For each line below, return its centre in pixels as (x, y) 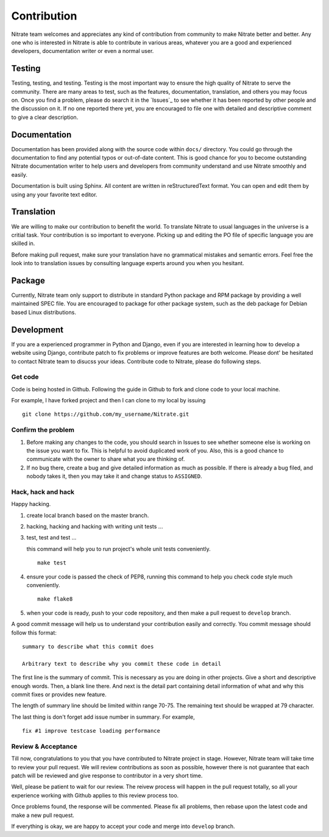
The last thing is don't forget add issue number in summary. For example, (103, 717)
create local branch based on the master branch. (88, 515)
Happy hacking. (31, 504)
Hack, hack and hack (43, 492)
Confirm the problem (43, 430)
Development (37, 329)
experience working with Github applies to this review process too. (95, 795)
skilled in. (23, 243)
